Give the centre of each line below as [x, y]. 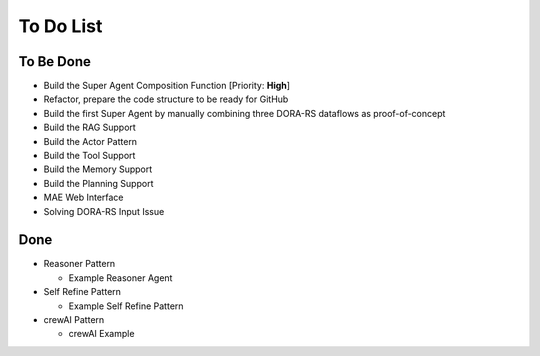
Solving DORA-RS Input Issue [104, 211]
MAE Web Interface [83, 197]
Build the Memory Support [98, 169]
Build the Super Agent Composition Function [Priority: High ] [166, 86]
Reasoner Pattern [79, 264]
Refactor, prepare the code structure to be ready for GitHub [166, 99]
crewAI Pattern [74, 320]
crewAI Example [101, 334]
